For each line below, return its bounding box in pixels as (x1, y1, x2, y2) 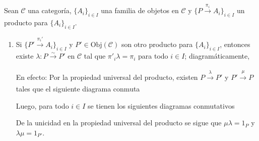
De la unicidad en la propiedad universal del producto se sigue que (16, 117, 222, 128)
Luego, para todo (16, 100, 69, 111)
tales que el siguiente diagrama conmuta (16, 83, 140, 94)
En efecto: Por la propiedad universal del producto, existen (16, 71, 198, 82)
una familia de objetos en (101, 5, 179, 16)
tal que (84, 51, 106, 61)
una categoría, (28, 5, 72, 16)
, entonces (220, 39, 250, 50)
